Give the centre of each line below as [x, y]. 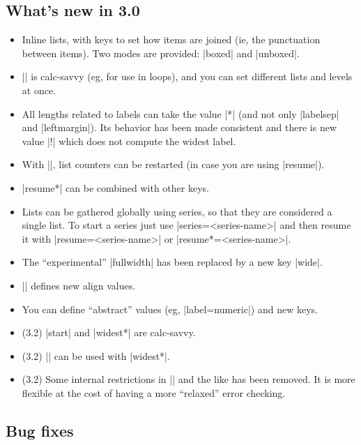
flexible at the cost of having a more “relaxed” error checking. [154, 392]
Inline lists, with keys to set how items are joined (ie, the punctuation [171, 39]
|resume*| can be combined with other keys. [115, 187]
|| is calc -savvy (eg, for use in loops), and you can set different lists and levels [187, 76]
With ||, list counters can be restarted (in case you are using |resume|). [173, 164]
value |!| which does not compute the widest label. [129, 141]
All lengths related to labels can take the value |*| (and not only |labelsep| [180, 113]
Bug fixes [40, 430]
